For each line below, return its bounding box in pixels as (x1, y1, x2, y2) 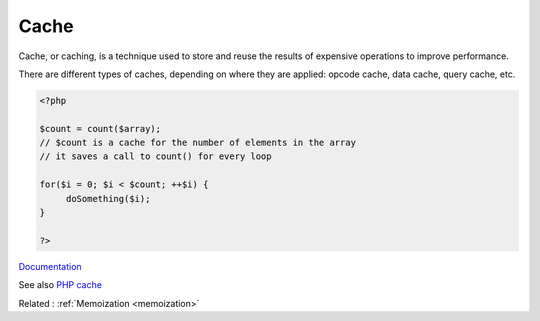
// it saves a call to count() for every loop (39, 151, 272, 162)
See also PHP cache (18, 279, 102, 291)
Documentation (18, 260, 82, 272)
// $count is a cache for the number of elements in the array (39, 137, 357, 149)
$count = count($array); (39, 123, 162, 134)
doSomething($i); (65, 193, 151, 204)
